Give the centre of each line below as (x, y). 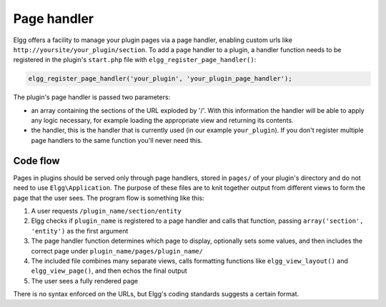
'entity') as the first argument (80, 231)
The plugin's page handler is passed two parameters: (92, 97)
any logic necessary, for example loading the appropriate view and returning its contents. (162, 121)
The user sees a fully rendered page (85, 281)
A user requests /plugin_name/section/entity (106, 211)
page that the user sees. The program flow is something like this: (109, 198)
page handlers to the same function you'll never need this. (117, 140)
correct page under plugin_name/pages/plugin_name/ (117, 251)
